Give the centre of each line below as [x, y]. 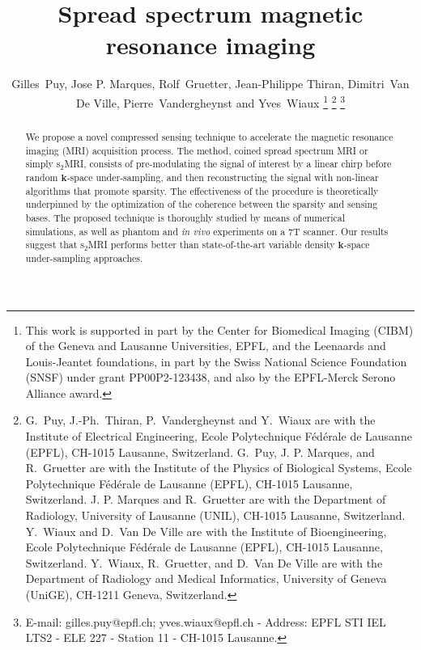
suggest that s [55, 245]
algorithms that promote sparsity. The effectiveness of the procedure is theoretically [202, 190]
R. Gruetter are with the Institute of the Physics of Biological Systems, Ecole [219, 468]
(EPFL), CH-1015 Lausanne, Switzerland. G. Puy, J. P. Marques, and [200, 452]
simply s [43, 164]
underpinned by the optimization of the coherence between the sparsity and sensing [202, 204]
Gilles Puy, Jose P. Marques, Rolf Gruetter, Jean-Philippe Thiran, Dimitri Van [210, 84]
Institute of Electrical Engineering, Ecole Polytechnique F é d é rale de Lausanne [219, 436]
